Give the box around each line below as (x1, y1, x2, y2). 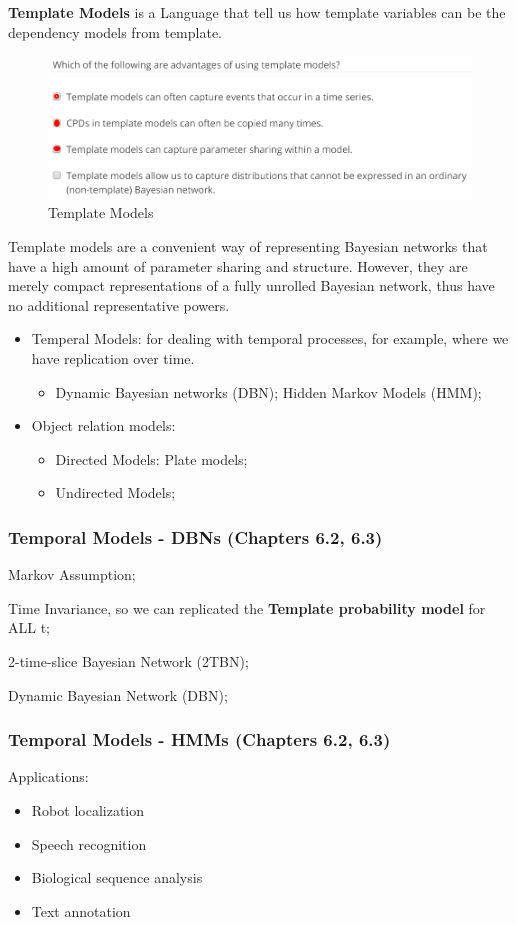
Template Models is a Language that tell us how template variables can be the (8, 2, 506, 22)
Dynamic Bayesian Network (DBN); (8, 684, 228, 705)
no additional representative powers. (8, 294, 230, 315)
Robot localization (31, 800, 145, 820)
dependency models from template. (8, 21, 223, 42)
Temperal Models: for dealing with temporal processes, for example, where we (31, 328, 509, 349)
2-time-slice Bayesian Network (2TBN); (8, 651, 249, 671)
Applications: (8, 766, 89, 787)
